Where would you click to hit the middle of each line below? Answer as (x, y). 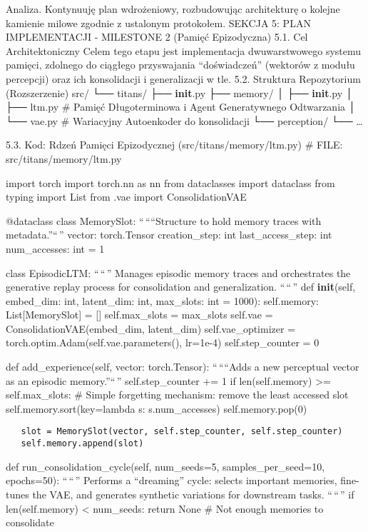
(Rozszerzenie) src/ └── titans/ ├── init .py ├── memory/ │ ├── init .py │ (179, 92)
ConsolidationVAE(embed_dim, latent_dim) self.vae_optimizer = (151, 328)
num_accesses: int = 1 (55, 248)
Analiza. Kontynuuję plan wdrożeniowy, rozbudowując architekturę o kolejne (173, 9)
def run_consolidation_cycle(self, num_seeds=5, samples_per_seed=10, (165, 466)
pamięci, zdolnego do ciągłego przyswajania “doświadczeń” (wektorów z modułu (180, 65)
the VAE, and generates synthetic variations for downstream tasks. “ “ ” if (193, 494)
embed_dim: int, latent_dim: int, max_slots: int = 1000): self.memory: (162, 300)
